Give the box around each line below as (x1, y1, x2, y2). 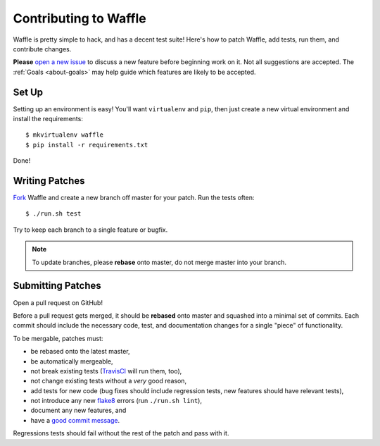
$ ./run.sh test (25, 210, 82, 218)
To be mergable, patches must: (13, 334, 103, 342)
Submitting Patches (13, 280, 101, 292)
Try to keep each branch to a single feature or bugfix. (13, 225, 168, 234)
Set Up (13, 86, 44, 98)
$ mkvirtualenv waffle (25, 131, 104, 139)
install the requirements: (13, 115, 84, 123)
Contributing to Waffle (13, 11, 147, 26)
